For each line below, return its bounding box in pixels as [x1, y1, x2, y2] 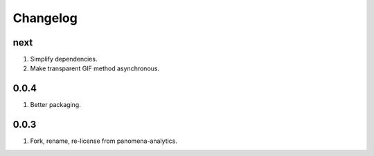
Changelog [12, 10, 78, 26]
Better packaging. [30, 101, 81, 109]
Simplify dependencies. [30, 55, 98, 64]
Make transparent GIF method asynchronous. [30, 64, 159, 72]
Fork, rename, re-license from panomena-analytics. [30, 137, 178, 145]
